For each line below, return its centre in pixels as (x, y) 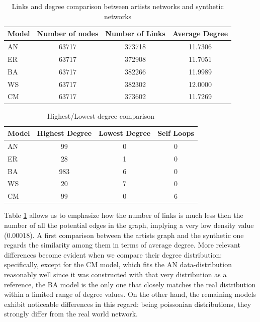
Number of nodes (68, 33)
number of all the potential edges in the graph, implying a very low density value (129, 225)
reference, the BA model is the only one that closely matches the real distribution (130, 284)
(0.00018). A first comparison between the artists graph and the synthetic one (124, 235)
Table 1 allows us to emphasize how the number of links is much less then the (124, 215)
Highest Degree (64, 133)
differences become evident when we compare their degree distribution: (113, 254)
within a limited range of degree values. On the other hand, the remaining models (130, 294)
